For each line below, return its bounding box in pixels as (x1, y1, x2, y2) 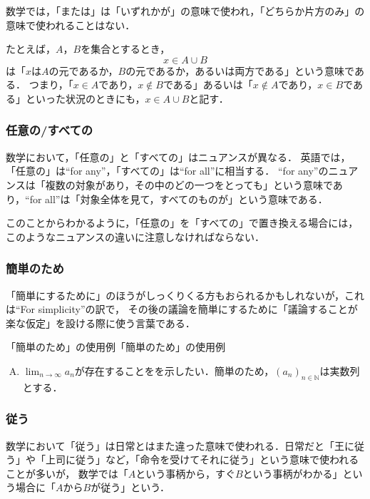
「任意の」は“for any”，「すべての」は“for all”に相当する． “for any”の (6, 163, 329, 178)
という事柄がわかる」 (242, 465, 343, 480)
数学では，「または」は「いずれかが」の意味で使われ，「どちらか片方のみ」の (6, 4, 365, 18)
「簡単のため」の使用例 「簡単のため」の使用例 (6, 339, 225, 354)
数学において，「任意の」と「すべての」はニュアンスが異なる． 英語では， (6, 149, 351, 164)
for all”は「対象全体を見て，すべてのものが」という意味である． (29, 191, 328, 206)
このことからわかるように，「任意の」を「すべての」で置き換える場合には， (6, 215, 359, 230)
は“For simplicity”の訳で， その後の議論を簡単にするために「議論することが (6, 302, 358, 317)
